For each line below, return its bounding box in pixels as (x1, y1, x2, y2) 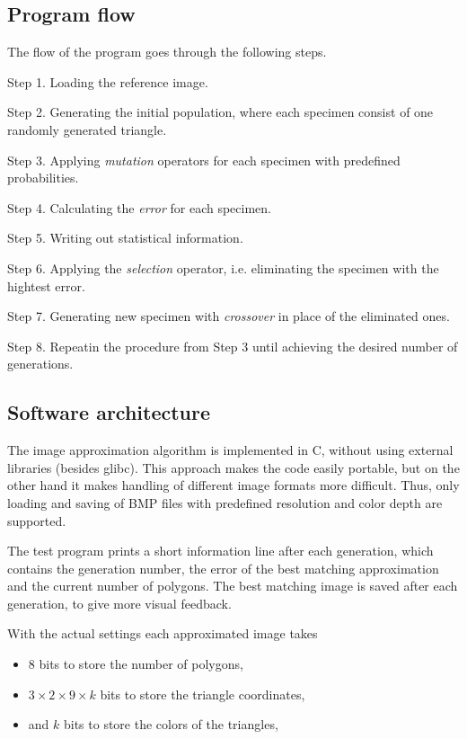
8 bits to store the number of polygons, (28, 654, 243, 673)
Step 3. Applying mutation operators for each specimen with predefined (7, 150, 401, 169)
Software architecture (7, 398, 211, 426)
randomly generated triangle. (7, 120, 167, 138)
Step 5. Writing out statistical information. (7, 228, 243, 247)
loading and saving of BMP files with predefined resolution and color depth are (7, 493, 443, 512)
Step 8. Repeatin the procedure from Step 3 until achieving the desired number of (7, 336, 458, 355)
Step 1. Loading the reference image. (7, 72, 208, 91)
